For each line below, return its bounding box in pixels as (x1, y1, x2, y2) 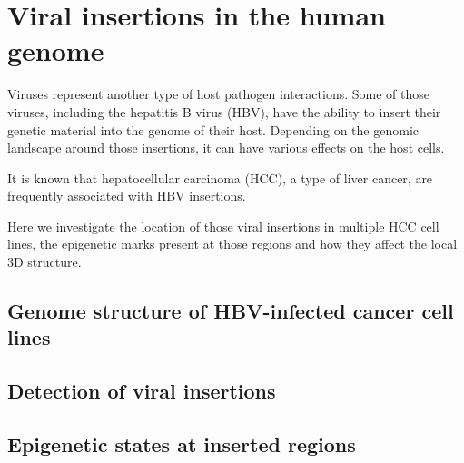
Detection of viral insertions (7, 377, 276, 405)
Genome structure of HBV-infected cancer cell (7, 297, 454, 325)
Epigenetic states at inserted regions (7, 430, 356, 458)
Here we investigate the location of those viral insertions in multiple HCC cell (7, 216, 439, 235)
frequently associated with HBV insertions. (7, 186, 246, 205)
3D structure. (7, 252, 82, 271)
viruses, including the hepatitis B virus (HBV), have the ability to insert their (7, 102, 441, 121)
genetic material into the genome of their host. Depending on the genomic (7, 120, 419, 139)
